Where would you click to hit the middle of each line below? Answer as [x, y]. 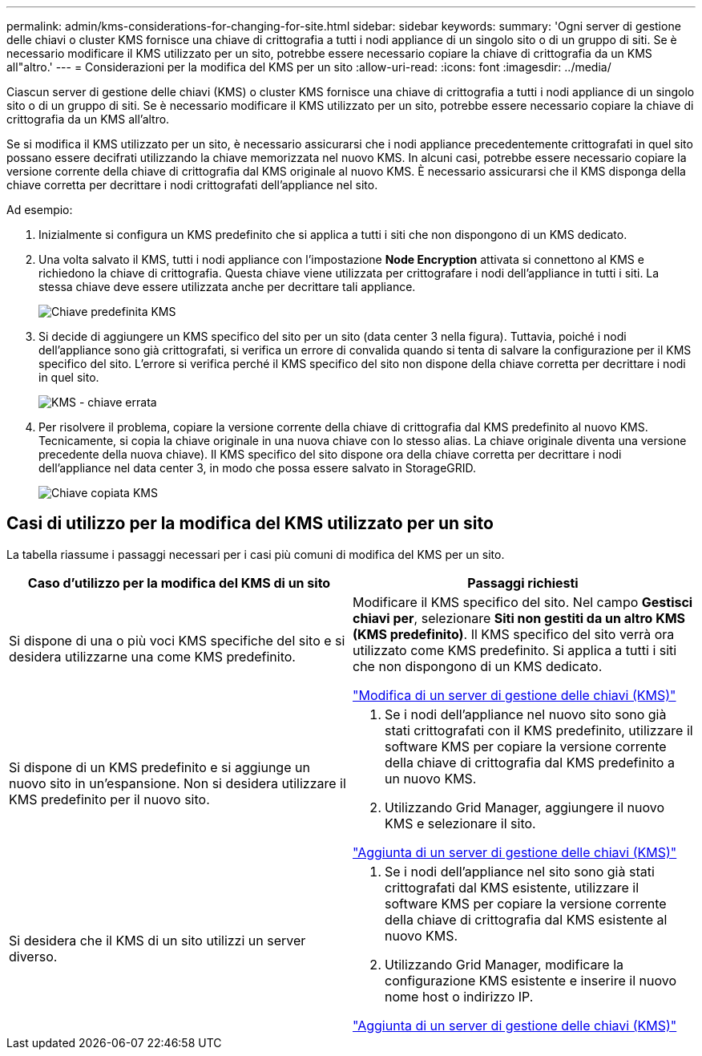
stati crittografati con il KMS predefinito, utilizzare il [539, 730]
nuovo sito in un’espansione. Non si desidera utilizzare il [178, 783]
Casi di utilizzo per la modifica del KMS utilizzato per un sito [250, 524]
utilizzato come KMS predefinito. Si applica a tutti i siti [515, 650]
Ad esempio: [40, 210]
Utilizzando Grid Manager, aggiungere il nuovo [525, 807]
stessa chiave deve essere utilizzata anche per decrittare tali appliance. [227, 287]
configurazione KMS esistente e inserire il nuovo [531, 980]
